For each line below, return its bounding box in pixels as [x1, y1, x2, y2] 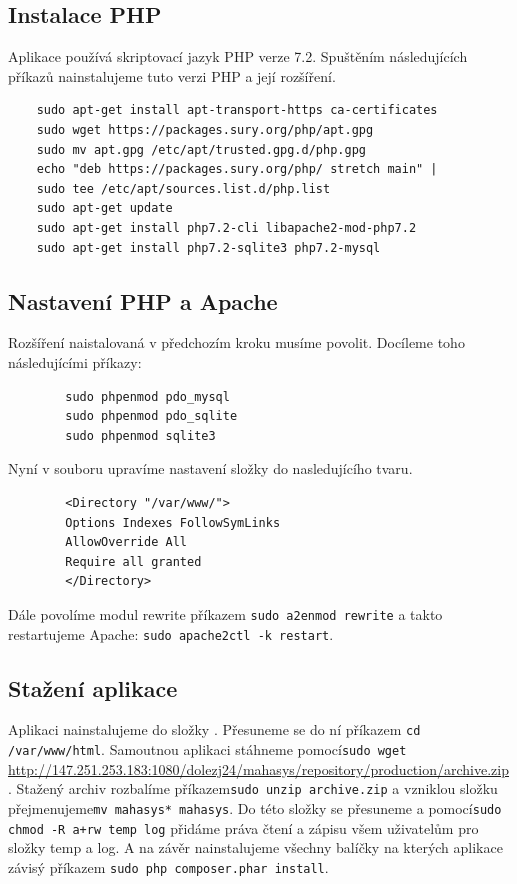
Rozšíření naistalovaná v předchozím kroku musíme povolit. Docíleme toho [8, 332, 465, 353]
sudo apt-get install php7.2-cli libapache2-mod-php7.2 [36, 220, 417, 235]
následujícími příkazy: [8, 351, 142, 372]
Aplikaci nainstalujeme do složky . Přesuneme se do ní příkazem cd [8, 719, 421, 740]
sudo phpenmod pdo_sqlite [65, 409, 238, 424]
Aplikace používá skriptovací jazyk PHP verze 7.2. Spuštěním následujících [8, 46, 468, 67]
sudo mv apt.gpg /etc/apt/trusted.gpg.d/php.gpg [36, 142, 366, 157]
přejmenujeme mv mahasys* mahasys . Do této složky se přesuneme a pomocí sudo [8, 797, 502, 818]
